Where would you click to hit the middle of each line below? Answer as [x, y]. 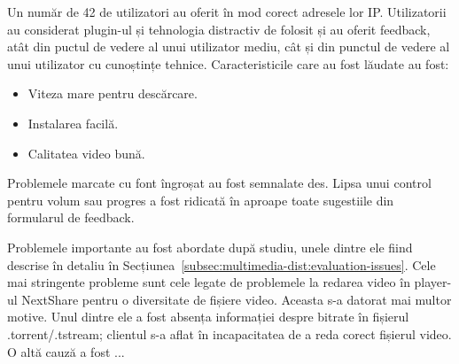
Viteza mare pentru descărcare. [113, 93]
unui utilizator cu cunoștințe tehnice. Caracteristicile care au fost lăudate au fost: [228, 63]
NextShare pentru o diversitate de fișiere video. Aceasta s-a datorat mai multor [237, 299]
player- [433, 282]
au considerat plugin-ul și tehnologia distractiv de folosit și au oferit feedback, [219, 29]
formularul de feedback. [71, 217]
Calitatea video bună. [86, 153]
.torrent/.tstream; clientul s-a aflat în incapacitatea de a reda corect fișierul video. [229, 333]
